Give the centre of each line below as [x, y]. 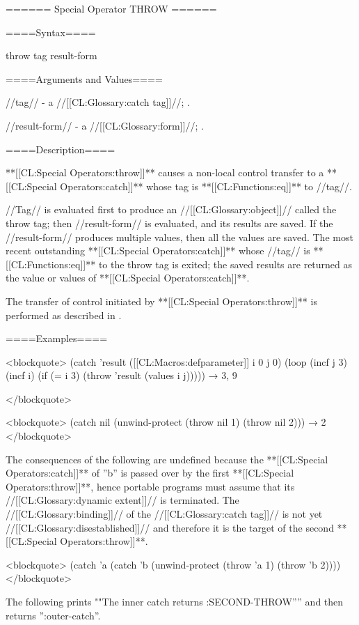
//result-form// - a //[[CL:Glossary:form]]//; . [105, 125]
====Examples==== [57, 338]
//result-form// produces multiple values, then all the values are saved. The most [179, 237]
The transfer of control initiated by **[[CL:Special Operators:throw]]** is [161, 301]
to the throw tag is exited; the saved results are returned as [225, 264]
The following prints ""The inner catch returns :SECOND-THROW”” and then [175, 601]
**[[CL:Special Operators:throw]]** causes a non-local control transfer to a [165, 172]
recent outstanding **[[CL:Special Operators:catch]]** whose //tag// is [158, 250]
